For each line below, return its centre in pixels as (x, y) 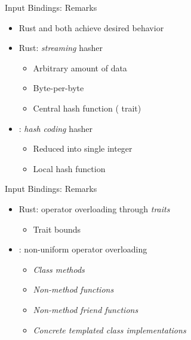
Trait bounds (57, 229)
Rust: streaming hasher (61, 48)
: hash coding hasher (56, 128)
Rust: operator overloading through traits (94, 208)
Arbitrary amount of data (80, 67)
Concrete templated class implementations (110, 330)
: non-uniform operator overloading (83, 249)
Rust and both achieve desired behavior (91, 27)
